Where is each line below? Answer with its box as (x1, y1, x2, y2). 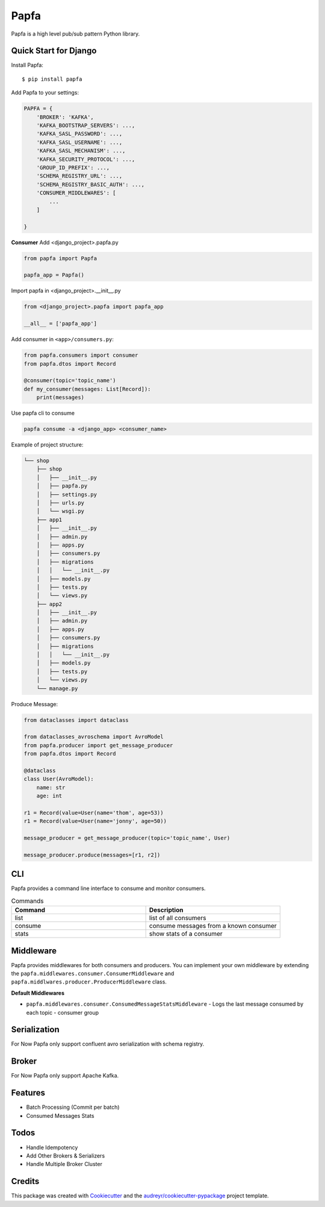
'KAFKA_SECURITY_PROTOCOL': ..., (36, 155, 135, 163)
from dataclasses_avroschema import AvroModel (23, 733, 164, 741)
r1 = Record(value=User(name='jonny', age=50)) (23, 818, 167, 825)
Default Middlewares (11, 989, 64, 997)
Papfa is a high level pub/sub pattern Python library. (11, 30, 140, 37)
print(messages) (36, 394, 84, 401)
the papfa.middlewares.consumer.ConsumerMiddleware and (11, 970, 175, 977)
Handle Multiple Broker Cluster (26, 1161, 102, 1168)
